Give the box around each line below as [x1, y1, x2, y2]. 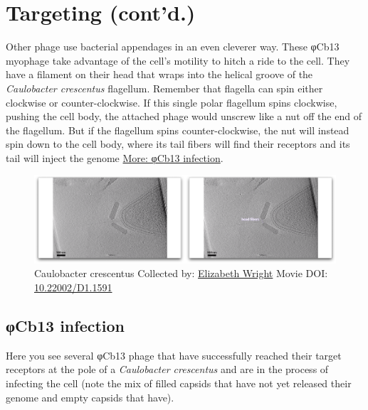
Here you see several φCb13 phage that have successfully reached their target [6, 347, 342, 362]
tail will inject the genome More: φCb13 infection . [6, 150, 224, 165]
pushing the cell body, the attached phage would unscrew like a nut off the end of [6, 109, 362, 124]
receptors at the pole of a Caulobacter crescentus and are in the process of [6, 362, 329, 377]
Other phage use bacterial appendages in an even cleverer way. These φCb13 [6, 39, 340, 54]
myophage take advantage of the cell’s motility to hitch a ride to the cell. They [6, 53, 350, 68]
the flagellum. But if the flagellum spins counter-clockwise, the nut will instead [6, 122, 349, 137]
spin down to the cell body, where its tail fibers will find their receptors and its [6, 136, 350, 151]
